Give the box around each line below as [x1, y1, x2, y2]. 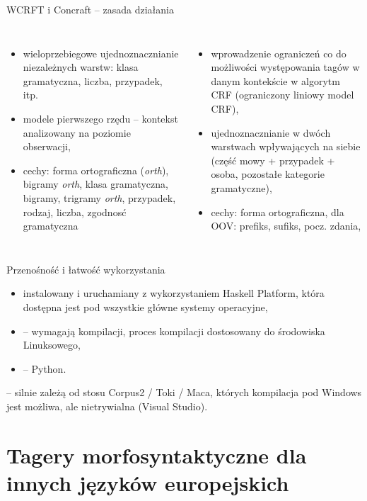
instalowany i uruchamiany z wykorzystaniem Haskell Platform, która [23, 286, 325, 300]
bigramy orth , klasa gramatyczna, [23, 176, 168, 191]
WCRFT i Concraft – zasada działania [6, 2, 174, 16]
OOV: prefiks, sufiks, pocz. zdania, [211, 218, 361, 233]
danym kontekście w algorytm [211, 73, 340, 88]
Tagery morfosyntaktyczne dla [6, 440, 307, 469]
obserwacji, [23, 139, 71, 154]
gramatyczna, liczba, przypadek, [23, 73, 163, 88]
